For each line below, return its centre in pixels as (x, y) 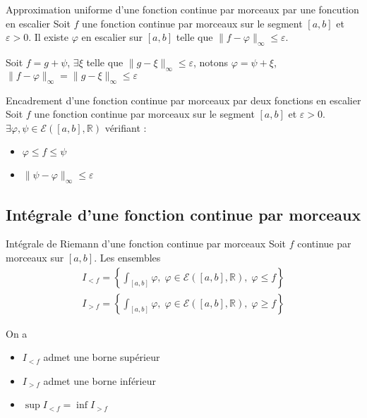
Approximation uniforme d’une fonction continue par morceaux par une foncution (182, 9)
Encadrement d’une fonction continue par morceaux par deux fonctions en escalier (183, 100)
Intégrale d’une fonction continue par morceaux (183, 214)
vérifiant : (126, 127)
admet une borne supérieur (102, 357)
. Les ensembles (127, 257)
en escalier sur (112, 37)
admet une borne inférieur (100, 380)
